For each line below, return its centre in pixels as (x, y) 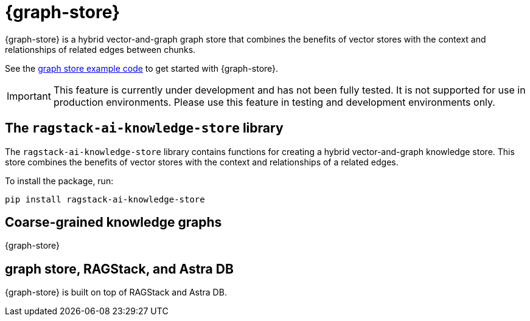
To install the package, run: (59, 181)
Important (29, 96)
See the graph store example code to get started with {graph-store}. (142, 68)
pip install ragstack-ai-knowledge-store (105, 199)
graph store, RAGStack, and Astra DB (119, 269)
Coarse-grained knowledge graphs (113, 223)
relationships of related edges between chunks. (100, 49)
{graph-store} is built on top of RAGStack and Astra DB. (116, 292)
